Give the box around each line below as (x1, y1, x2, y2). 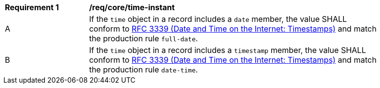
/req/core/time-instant (89, 2, 175, 12)
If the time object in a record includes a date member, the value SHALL (89, 14, 347, 24)
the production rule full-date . (89, 34, 198, 43)
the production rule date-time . (89, 65, 198, 74)
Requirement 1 (5, 2, 59, 12)
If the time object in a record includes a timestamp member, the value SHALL (89, 45, 366, 55)
